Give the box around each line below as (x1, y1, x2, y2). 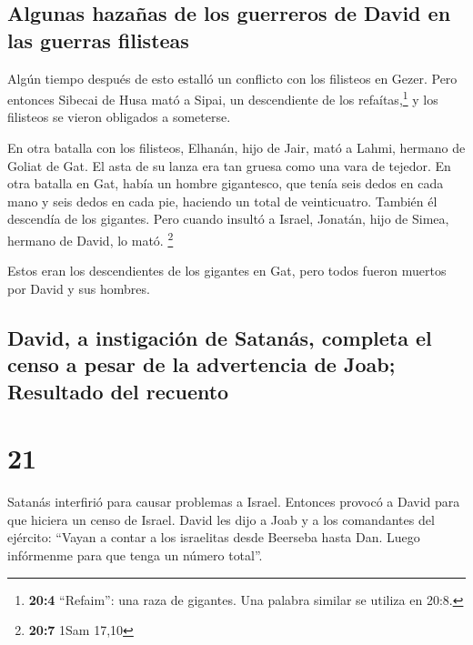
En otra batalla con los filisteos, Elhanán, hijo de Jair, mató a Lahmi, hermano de (7, 138, 466, 157)
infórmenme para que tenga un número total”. (7, 545, 263, 564)
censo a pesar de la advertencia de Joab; (7, 350, 396, 378)
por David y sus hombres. (7, 278, 150, 297)
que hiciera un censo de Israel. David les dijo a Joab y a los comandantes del (7, 509, 435, 529)
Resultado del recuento (7, 377, 229, 405)
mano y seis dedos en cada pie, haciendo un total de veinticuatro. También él (7, 191, 438, 210)
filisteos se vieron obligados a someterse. (7, 107, 231, 126)
